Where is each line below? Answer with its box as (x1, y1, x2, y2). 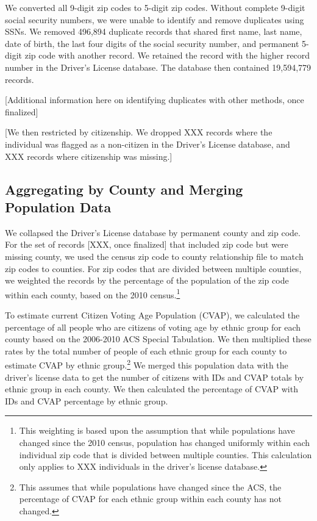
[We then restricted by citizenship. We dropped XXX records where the (5, 126, 272, 138)
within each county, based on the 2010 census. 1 (5, 286, 180, 301)
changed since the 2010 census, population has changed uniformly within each (19, 436, 310, 448)
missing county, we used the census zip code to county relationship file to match (5, 250, 304, 262)
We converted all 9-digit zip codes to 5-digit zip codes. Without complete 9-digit (5, 1, 305, 13)
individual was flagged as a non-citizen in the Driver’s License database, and (5, 137, 290, 150)
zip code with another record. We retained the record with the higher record (24, 49, 310, 62)
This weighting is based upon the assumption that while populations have (19, 424, 295, 437)
